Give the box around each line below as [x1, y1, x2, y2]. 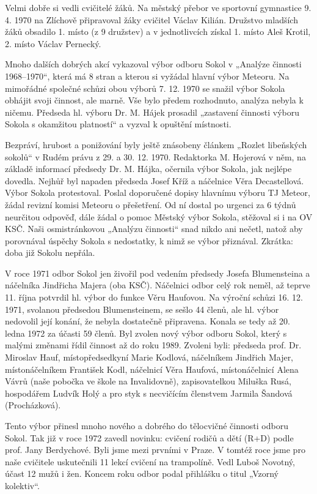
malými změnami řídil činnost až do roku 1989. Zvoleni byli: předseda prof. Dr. [5, 339, 302, 351]
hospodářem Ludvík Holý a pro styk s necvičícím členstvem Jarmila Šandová [5, 386, 293, 399]
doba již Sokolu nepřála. [5, 246, 95, 259]
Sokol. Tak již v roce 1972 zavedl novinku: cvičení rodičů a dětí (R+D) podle [5, 431, 294, 444]
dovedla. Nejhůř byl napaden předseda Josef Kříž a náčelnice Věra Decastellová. [5, 174, 304, 187]
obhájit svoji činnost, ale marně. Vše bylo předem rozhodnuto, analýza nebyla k [5, 94, 304, 107]
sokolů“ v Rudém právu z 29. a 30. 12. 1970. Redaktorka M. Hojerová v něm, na [5, 150, 306, 163]
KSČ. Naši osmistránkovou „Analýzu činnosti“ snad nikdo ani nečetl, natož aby [5, 222, 303, 235]
